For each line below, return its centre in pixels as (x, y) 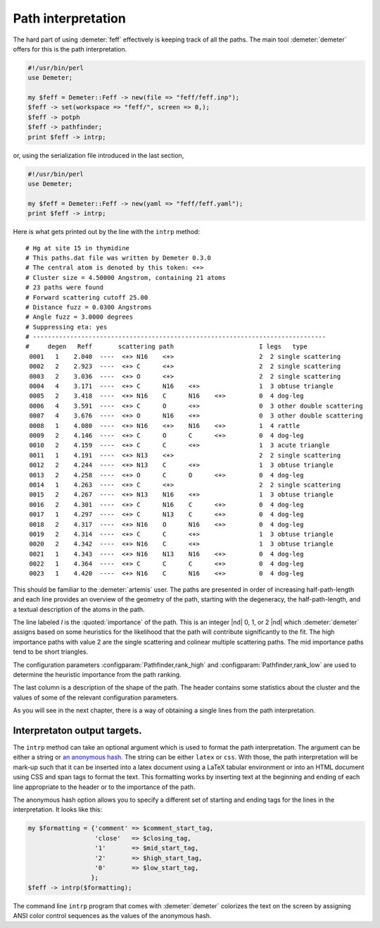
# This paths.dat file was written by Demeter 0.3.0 (118, 258)
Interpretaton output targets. (77, 730)
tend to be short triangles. (50, 652)
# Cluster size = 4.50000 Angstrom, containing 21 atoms (126, 277)
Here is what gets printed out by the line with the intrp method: (107, 232)
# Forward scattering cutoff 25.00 (87, 297)
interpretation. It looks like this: (58, 810)
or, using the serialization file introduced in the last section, (99, 155)
